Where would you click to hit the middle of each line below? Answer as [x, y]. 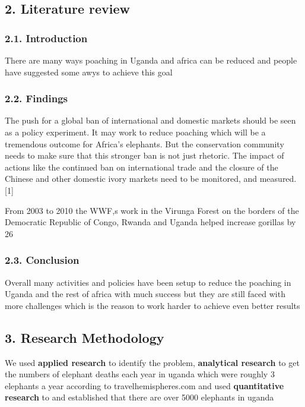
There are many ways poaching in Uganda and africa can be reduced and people [151, 60]
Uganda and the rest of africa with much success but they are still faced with [145, 294]
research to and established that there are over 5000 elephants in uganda [139, 397]
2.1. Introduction [46, 38]
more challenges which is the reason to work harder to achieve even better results [152, 305]
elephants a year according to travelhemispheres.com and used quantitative [144, 385]
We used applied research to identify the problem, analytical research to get [152, 362]
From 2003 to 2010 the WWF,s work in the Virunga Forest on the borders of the [152, 210]
